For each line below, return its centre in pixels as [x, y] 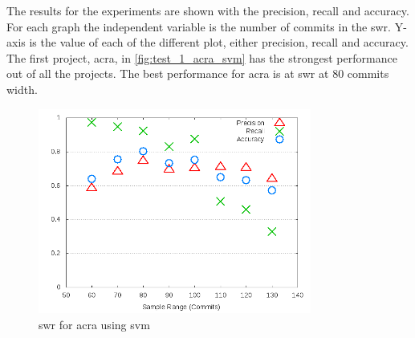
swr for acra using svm [94, 324]
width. [22, 89]
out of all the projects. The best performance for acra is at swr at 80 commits [198, 73]
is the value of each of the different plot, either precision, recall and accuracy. [219, 42]
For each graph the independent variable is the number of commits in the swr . [199, 26]
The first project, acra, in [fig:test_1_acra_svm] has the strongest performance [202, 57]
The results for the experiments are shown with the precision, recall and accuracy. [208, 10]
